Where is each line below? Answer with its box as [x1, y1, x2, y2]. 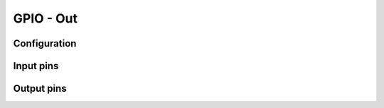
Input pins [13, 60, 59, 72]
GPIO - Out [13, 11, 78, 26]
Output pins [13, 83, 67, 95]
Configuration [13, 37, 77, 49]
